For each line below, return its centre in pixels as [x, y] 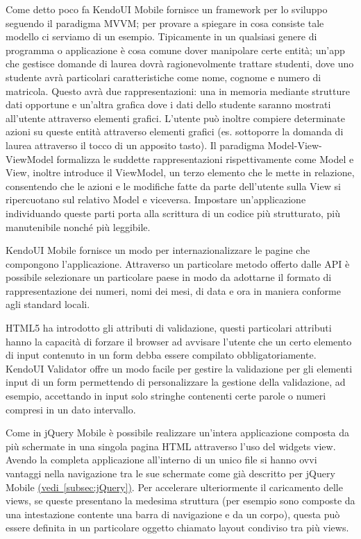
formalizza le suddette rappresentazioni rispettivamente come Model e [205, 159]
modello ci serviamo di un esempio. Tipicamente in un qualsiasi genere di [161, 36]
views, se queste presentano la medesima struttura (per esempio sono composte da [180, 500]
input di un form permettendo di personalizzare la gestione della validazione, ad [176, 382]
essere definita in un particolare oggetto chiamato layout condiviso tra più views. [177, 528]
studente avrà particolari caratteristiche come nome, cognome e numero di [163, 77]
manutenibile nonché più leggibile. [78, 226]
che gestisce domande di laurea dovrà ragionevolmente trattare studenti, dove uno [180, 63]
